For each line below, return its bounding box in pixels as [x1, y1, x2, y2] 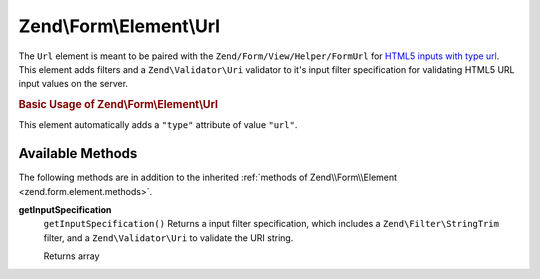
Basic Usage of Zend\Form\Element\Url [18, 98, 219, 112]
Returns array [43, 250, 100, 262]
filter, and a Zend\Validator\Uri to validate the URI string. [43, 231, 294, 244]
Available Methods [18, 145, 138, 162]
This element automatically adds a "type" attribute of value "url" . [18, 119, 298, 131]
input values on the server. [18, 78, 129, 90]
